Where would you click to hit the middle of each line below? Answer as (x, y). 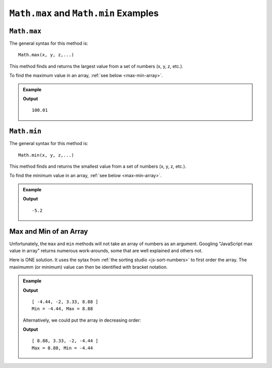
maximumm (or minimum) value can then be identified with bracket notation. (89, 267)
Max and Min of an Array (49, 232)
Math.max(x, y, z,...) (46, 55)
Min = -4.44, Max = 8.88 (62, 309)
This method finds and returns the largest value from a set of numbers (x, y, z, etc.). (96, 66)
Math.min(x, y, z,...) (46, 155)
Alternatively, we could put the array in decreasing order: (82, 320)
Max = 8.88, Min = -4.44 (62, 348)
